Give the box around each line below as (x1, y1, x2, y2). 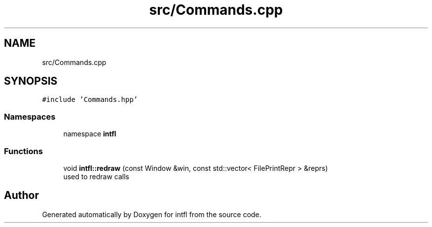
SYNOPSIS (4, 75, 58, 88)
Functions (4, 146, 43, 156)
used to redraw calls (63, 172, 129, 181)
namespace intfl (63, 130, 116, 138)
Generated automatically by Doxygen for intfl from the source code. (42, 210, 261, 219)
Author (4, 189, 39, 202)
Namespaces (4, 111, 56, 122)
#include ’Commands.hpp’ (42, 96, 138, 104)
